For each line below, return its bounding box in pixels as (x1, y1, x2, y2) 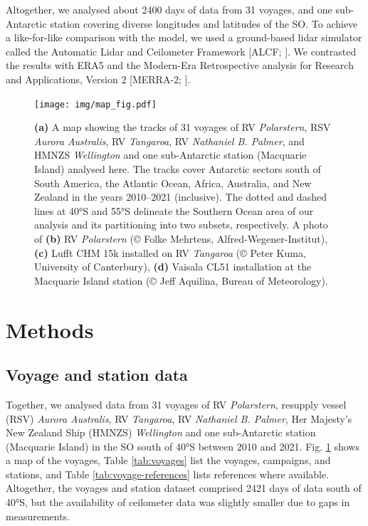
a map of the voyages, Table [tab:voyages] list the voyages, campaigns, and (6, 453, 331, 468)
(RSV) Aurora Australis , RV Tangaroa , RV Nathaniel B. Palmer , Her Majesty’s (6, 411, 352, 426)
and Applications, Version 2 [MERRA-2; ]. (6, 71, 191, 86)
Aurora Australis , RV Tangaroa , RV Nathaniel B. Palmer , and (34, 133, 305, 148)
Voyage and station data (6, 364, 188, 386)
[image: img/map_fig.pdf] (34, 99, 157, 110)
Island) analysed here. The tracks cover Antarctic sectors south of (34, 162, 321, 176)
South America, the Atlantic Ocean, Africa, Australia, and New (34, 175, 312, 190)
